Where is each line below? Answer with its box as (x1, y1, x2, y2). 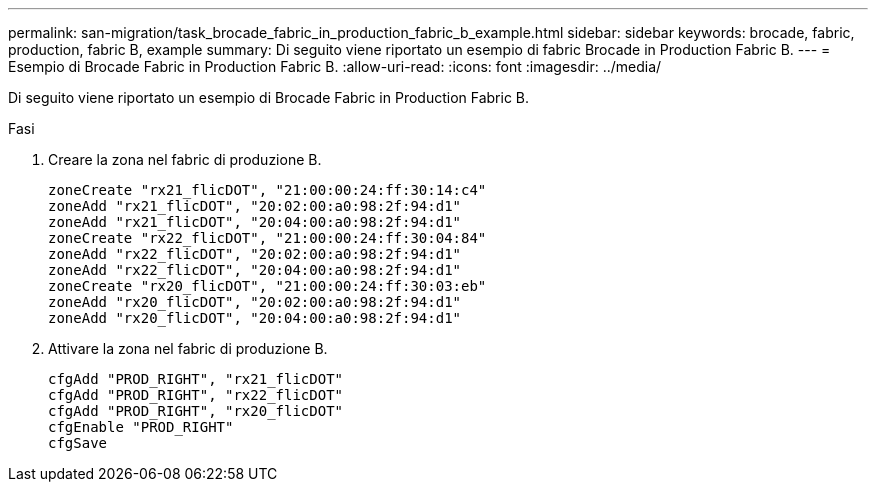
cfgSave (48, 435, 108, 451)
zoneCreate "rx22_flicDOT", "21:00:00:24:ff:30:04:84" (48, 230, 487, 246)
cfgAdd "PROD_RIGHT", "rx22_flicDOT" (48, 387, 344, 403)
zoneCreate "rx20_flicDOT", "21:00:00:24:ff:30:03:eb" (48, 278, 487, 294)
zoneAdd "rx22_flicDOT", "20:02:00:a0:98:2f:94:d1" (48, 246, 462, 262)
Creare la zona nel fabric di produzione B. (48, 151, 322, 168)
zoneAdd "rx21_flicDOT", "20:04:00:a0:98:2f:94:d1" (48, 214, 462, 230)
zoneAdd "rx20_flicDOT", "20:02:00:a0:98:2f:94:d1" (48, 294, 462, 310)
